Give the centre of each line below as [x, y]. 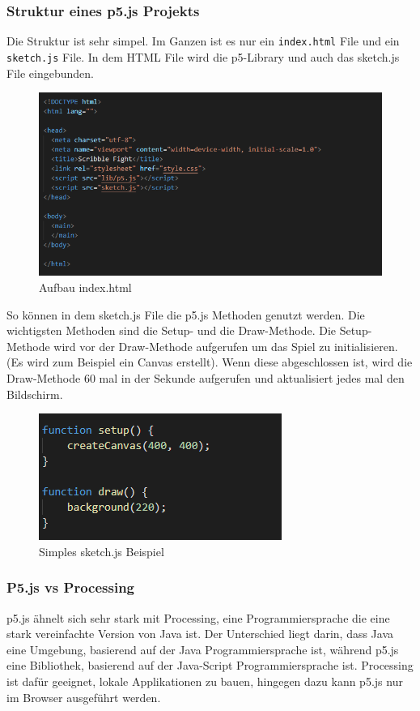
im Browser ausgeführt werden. [84, 697]
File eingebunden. [50, 73]
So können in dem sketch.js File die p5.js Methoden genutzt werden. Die [186, 314]
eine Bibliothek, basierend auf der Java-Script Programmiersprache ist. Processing [210, 665]
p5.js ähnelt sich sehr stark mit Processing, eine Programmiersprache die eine [198, 617]
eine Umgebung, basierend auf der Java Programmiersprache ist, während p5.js [203, 649]
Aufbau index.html [85, 287]
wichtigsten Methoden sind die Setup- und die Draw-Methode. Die [171, 330]
